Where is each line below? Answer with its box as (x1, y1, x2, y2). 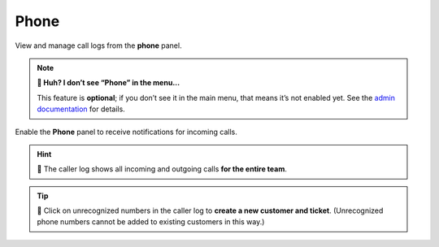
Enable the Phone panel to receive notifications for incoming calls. (15, 127, 237, 136)
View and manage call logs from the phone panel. (15, 41, 182, 50)
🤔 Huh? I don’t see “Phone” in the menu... (37, 78, 180, 88)
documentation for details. (37, 104, 125, 114)
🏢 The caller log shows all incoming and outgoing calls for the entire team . (37, 164, 288, 174)
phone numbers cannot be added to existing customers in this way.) (37, 217, 265, 227)
